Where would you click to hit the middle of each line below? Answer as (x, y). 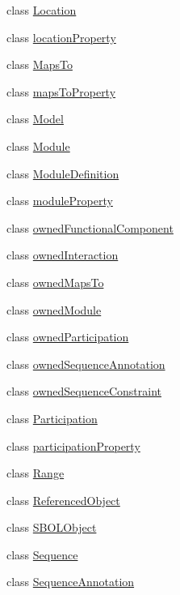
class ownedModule (54, 309)
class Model (35, 119)
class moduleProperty (60, 201)
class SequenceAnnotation (71, 582)
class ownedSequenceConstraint (84, 391)
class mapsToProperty (61, 91)
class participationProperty (73, 445)
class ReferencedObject (63, 500)
